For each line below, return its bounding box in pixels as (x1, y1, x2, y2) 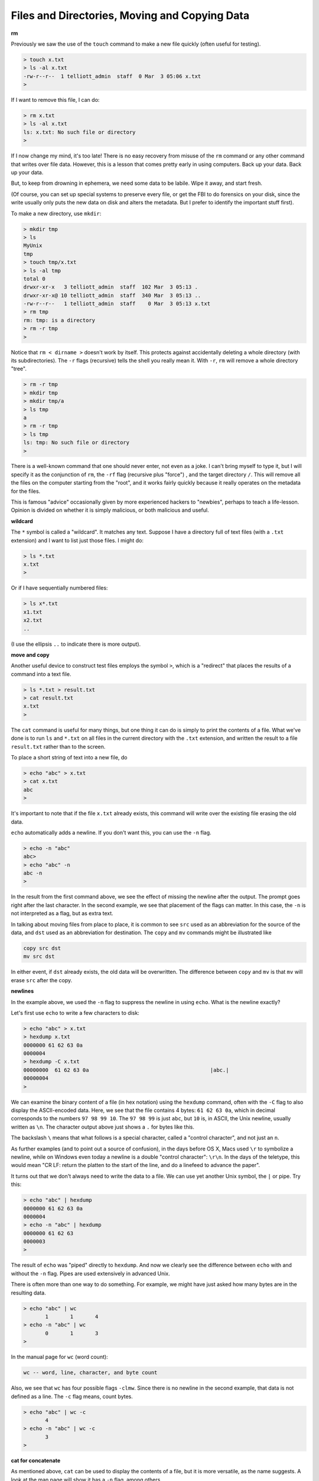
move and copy (11, 651, 50, 658)
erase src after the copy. (11, 976, 73, 983)
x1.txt (23, 608, 43, 616)
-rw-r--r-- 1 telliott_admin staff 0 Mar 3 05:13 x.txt (23, 300, 211, 307)
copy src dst (23, 945, 61, 951)
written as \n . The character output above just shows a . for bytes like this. (11, 1123, 194, 1130)
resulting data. (11, 1289, 47, 1296)
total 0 (23, 275, 45, 282)
